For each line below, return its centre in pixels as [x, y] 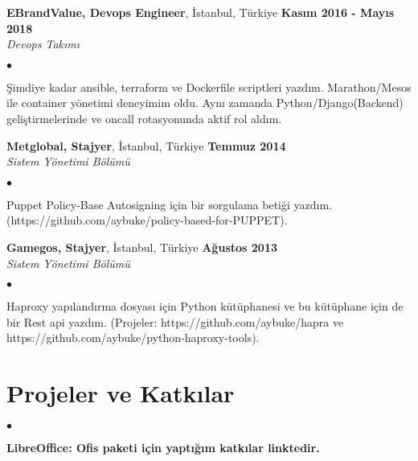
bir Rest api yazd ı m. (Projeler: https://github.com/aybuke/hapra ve [175, 321]
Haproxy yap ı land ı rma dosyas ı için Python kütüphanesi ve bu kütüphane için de [205, 306]
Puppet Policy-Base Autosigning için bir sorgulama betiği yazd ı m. [169, 204]
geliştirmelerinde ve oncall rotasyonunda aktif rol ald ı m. [144, 118]
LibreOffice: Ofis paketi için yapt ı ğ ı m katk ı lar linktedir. [163, 448]
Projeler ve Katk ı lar [121, 393]
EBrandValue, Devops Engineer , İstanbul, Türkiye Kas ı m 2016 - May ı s [201, 12]
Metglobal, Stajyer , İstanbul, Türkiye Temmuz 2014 [146, 145]
